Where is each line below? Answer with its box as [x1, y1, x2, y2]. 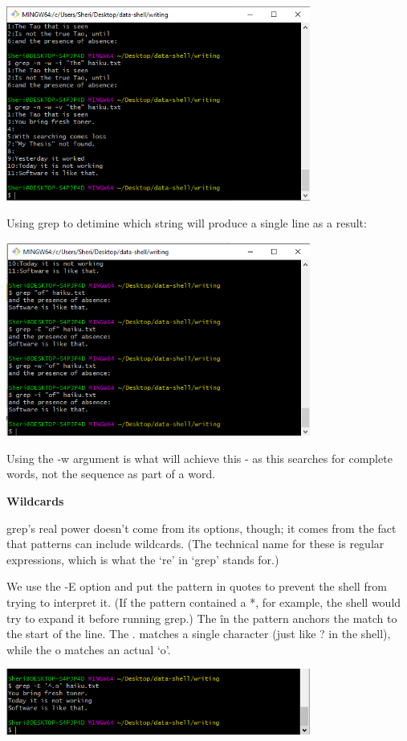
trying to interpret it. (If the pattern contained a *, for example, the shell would [6, 593, 401, 610]
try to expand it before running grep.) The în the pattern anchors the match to [6, 609, 397, 626]
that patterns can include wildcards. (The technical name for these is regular [6, 535, 385, 552]
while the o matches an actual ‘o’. [6, 641, 171, 657]
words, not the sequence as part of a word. [6, 465, 216, 482]
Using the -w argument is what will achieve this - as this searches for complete [6, 449, 393, 466]
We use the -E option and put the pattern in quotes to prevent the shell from [6, 578, 387, 595]
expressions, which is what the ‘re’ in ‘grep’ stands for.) [6, 551, 279, 567]
